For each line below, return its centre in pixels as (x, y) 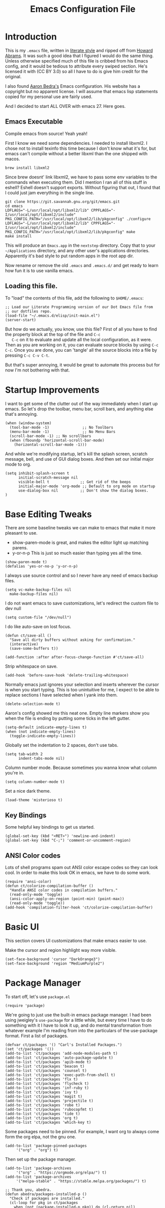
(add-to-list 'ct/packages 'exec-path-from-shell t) (60, 1075)
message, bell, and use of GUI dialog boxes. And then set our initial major (80, 459)
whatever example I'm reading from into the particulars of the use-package (81, 1030)
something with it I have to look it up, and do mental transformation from (78, 1025)
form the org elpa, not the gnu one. (41, 1137)
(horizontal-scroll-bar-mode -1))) (50, 444)
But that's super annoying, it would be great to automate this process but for (82, 365)
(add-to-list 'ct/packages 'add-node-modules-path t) (62, 1053)
